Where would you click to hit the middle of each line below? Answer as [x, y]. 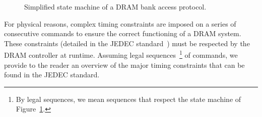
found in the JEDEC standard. [52, 75]
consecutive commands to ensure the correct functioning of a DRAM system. [123, 33]
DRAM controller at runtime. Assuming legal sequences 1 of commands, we [121, 54]
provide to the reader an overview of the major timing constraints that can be [124, 65]
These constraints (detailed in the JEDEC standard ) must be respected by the [127, 43]
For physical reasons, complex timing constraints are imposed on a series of [120, 23]
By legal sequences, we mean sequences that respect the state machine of [128, 99]
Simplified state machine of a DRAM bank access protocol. [115, 7]
